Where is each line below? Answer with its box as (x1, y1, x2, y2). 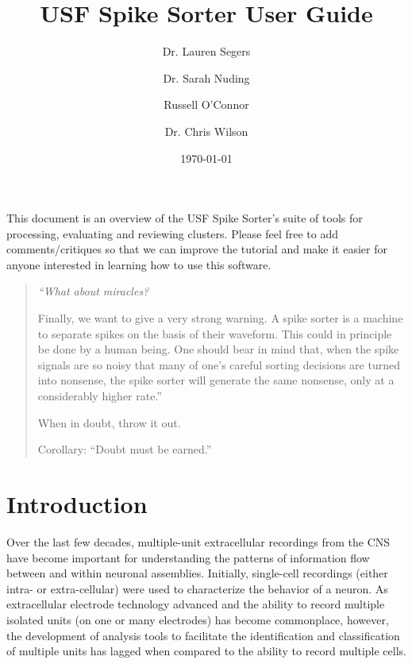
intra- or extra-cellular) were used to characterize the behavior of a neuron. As (6, 580, 388, 596)
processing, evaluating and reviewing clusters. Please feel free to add (6, 225, 338, 241)
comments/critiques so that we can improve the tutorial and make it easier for (6, 241, 387, 257)
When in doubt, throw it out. (37, 414, 181, 430)
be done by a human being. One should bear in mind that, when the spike (37, 341, 399, 357)
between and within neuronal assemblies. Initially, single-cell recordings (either (6, 565, 388, 581)
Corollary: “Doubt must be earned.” (37, 441, 212, 457)
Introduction (6, 488, 148, 519)
